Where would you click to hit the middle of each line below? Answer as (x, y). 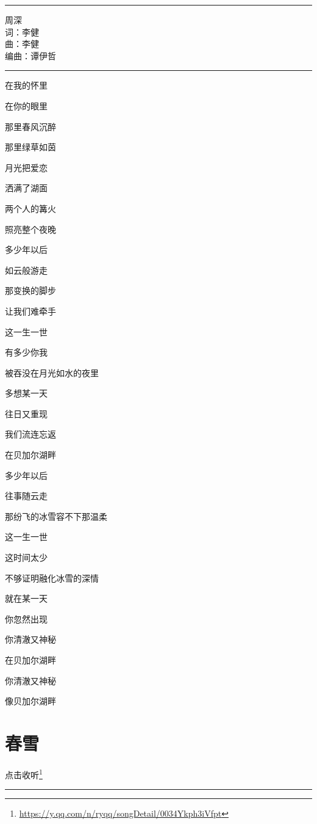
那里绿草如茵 (30, 147)
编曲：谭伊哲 (30, 55)
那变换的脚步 (30, 290)
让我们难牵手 (30, 311)
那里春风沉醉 (30, 126)
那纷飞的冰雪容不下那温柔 (56, 516)
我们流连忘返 (30, 434)
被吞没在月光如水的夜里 (52, 372)
